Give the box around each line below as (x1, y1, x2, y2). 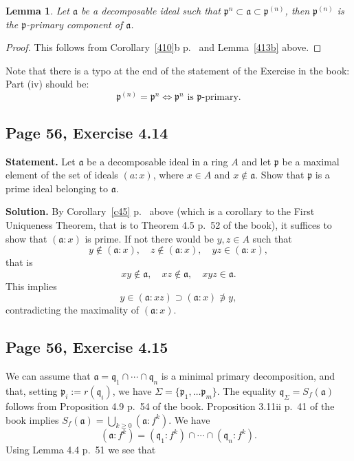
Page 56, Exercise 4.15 (5, 336, 168, 358)
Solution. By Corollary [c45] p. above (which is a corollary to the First (5, 204, 315, 218)
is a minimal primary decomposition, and (161, 369, 335, 383)
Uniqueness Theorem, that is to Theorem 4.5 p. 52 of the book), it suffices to (5, 217, 332, 232)
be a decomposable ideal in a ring (87, 154, 228, 168)
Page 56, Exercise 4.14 (5, 121, 168, 143)
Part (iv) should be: (5, 76, 89, 91)
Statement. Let (5, 154, 76, 168)
